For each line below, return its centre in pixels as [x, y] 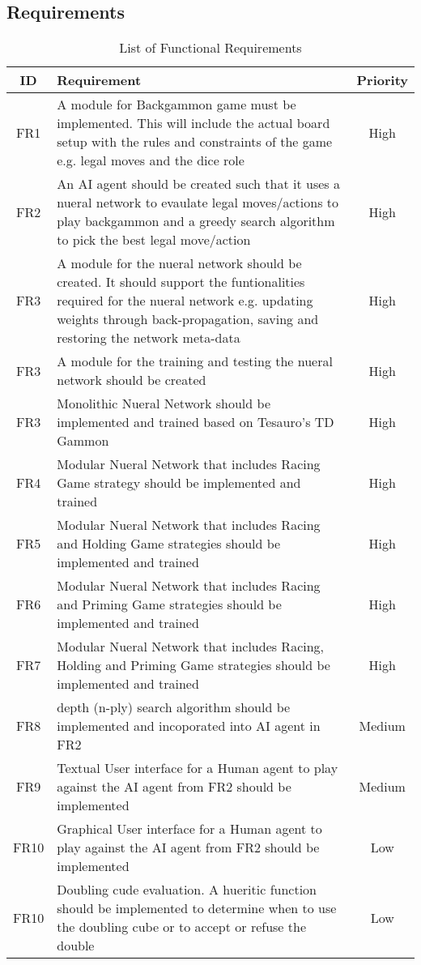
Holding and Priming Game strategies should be [193, 665]
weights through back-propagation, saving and [188, 319]
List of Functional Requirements [210, 48]
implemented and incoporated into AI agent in [189, 726]
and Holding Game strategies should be [169, 544]
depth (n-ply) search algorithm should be [174, 707]
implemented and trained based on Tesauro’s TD [196, 422]
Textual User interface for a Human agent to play [198, 768]
